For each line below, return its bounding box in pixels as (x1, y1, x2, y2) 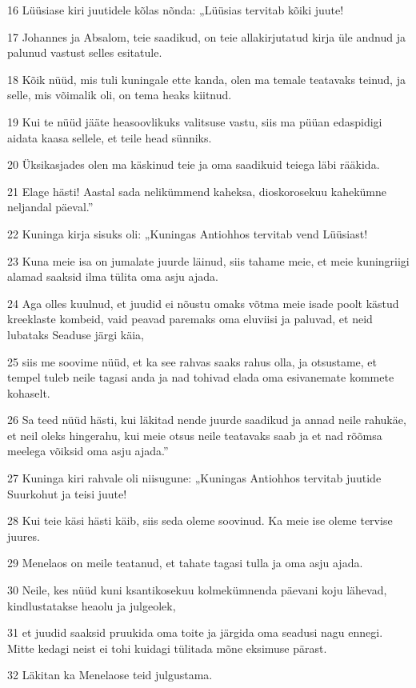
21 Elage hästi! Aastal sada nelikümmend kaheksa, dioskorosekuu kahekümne (7, 182, 386, 199)
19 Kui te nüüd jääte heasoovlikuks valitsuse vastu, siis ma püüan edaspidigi (7, 113, 382, 130)
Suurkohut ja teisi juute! (7, 485, 127, 502)
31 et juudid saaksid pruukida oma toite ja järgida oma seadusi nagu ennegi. (7, 624, 383, 641)
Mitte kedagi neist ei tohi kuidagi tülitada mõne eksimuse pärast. (7, 639, 327, 656)
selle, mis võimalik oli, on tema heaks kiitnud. (7, 86, 232, 103)
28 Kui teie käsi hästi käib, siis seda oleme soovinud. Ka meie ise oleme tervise (7, 512, 393, 529)
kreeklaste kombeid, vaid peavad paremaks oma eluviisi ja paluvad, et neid (7, 310, 373, 327)
